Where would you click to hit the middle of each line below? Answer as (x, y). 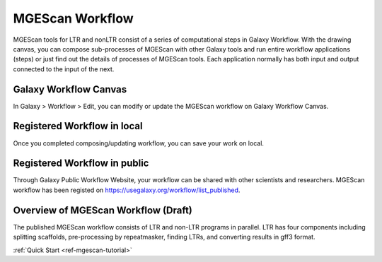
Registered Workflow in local (78, 126)
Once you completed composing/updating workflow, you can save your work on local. (139, 143)
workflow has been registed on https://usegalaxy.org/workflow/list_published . (127, 190)
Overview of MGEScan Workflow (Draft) (103, 210)
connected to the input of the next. (64, 69)
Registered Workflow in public (81, 163)
